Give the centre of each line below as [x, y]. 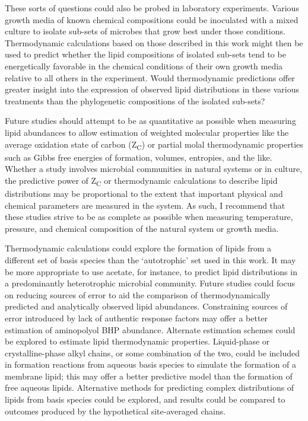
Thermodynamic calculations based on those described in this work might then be [154, 42]
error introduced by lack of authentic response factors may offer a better [136, 318]
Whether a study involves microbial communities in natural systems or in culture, [154, 169]
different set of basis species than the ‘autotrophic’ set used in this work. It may [150, 259]
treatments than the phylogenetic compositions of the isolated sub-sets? [135, 101]
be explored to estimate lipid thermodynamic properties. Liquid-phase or [137, 341]
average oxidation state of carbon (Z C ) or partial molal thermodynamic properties [154, 145]
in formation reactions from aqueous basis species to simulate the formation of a [151, 364]
